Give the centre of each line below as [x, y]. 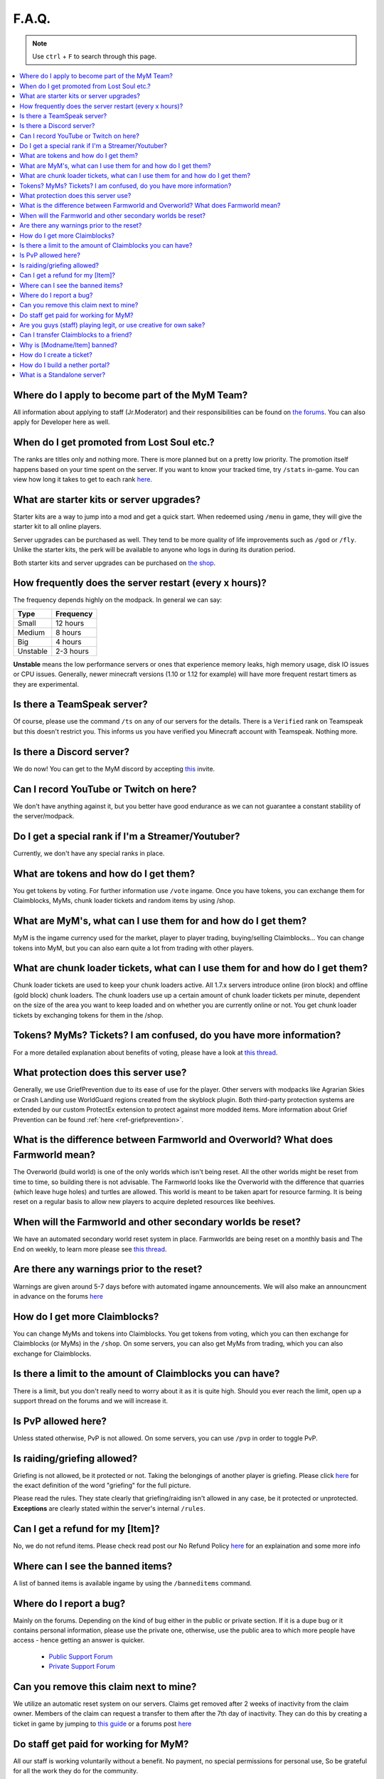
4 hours [69, 642]
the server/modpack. [44, 816]
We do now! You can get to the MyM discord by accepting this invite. [114, 769]
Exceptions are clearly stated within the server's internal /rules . [109, 1508]
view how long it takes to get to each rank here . [83, 480]
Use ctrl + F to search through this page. [95, 56]
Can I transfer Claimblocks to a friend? [76, 335]
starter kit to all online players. [58, 527]
